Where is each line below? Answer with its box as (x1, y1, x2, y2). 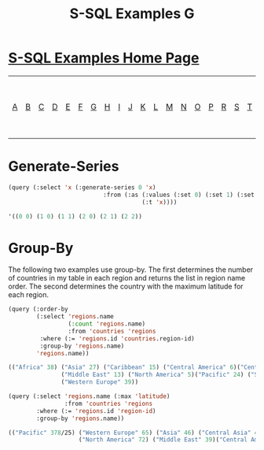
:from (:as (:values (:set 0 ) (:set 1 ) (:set (103, 191, 255, 199)
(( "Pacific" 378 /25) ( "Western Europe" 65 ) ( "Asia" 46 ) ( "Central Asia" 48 (8, 429, 262, 437)
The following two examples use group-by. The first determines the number (8, 265, 254, 274)
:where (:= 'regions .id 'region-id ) (36, 407, 156, 415)
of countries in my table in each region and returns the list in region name (8, 273, 246, 283)
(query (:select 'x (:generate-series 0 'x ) (8, 183, 156, 192)
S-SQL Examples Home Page (8, 49, 200, 67)
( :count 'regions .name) (68, 320, 146, 328)
